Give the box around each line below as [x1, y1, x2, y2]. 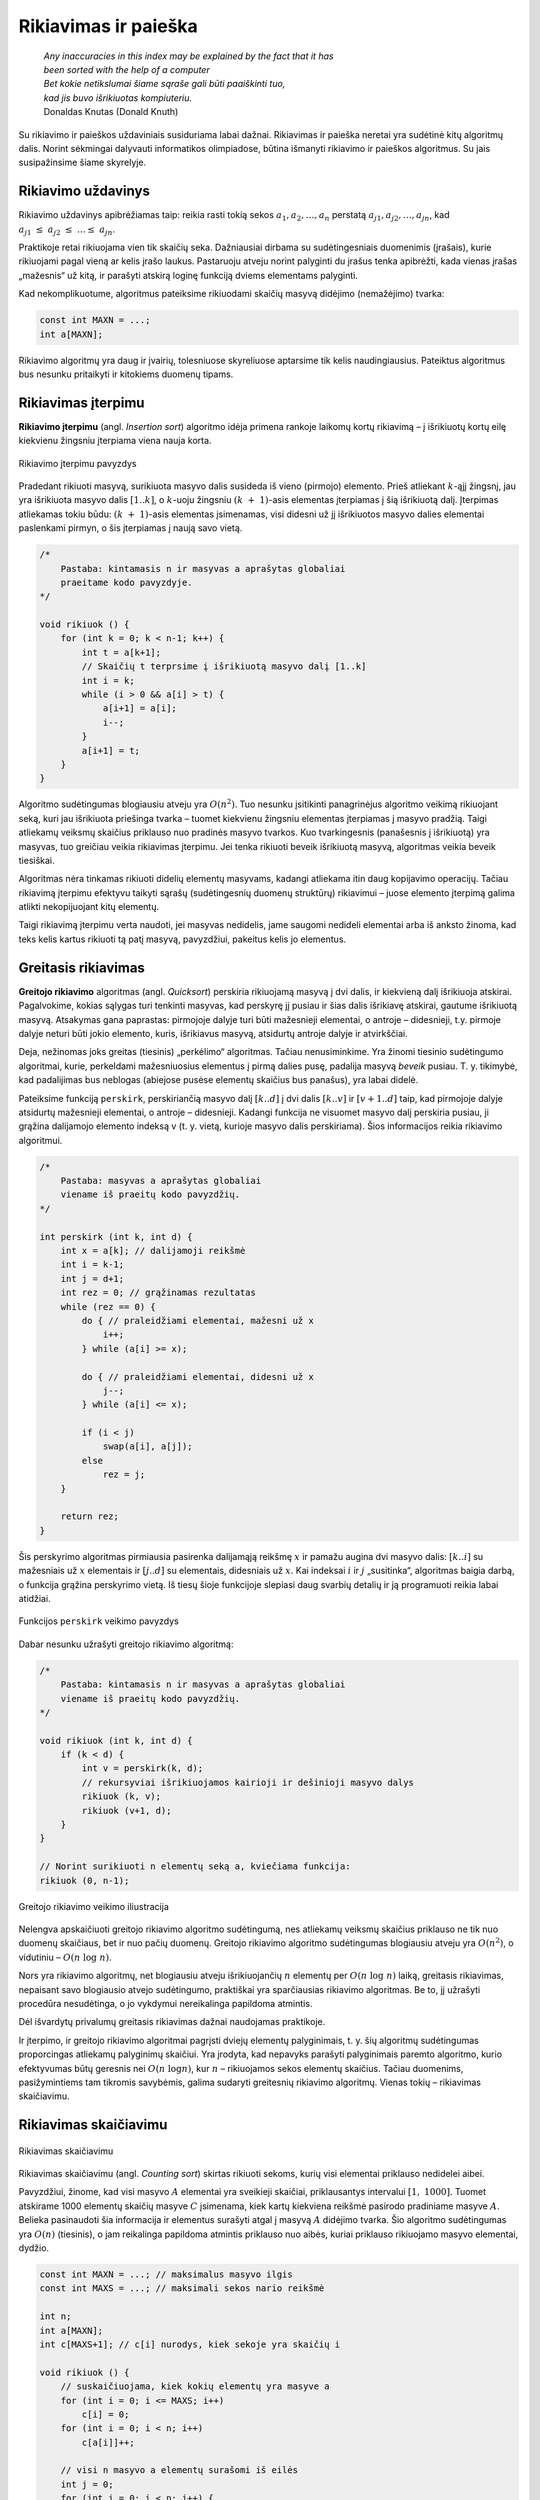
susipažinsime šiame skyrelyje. [18, 156, 147, 169]
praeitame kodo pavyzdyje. [60, 576, 194, 588]
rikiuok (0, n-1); [39, 1875, 130, 1886]
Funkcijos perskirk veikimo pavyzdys [18, 1615, 179, 1627]
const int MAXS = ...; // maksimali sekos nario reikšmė [39, 2283, 325, 2294]
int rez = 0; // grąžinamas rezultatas [60, 1287, 257, 1299]
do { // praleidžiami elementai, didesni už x [81, 1371, 314, 1382]
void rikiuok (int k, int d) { [39, 1735, 194, 1746]
